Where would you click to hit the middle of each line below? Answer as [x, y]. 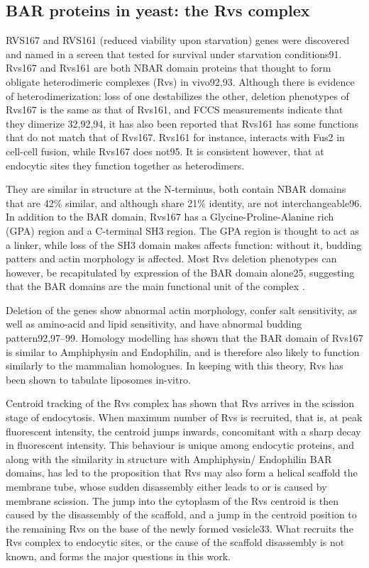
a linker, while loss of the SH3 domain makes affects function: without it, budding [184, 244]
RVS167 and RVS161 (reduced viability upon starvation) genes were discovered [178, 40]
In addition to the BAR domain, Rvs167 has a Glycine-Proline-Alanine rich [170, 217]
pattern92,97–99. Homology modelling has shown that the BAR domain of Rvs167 [184, 338]
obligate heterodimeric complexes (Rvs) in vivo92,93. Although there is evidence [180, 81]
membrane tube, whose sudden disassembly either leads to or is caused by [166, 487]
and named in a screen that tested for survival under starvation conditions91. [174, 54]
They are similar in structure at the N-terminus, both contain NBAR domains [176, 189]
